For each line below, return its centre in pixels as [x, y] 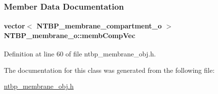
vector [15, 26]
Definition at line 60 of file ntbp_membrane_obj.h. [80, 54]
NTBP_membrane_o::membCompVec [70, 35]
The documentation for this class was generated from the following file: [109, 70]
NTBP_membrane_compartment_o [99, 26]
